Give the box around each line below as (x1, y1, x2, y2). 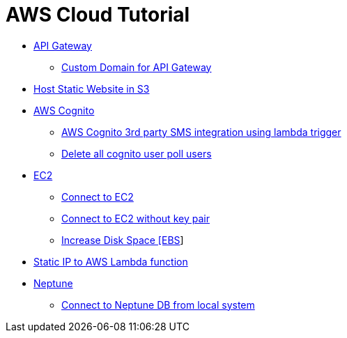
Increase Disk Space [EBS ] (61, 233, 184, 246)
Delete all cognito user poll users (61, 147, 212, 160)
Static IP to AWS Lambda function (33, 255, 188, 268)
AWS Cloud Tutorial (6, 3, 190, 26)
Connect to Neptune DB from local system (61, 298, 255, 311)
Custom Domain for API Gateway (61, 61, 212, 73)
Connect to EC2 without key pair (61, 212, 210, 224)
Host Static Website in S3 (33, 82, 150, 95)
